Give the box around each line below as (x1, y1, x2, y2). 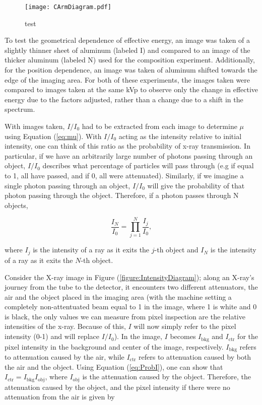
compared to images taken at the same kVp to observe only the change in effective (5, 84, 258, 95)
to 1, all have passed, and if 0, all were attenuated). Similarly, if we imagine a (5, 170, 244, 180)
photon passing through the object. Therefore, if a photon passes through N (5, 190, 239, 200)
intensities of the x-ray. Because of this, (5, 321, 126, 331)
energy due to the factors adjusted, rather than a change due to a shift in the (5, 94, 243, 104)
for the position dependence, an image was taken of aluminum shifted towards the (5, 64, 257, 75)
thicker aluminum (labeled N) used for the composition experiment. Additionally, (5, 54, 255, 65)
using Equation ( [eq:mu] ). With (5, 130, 102, 141)
